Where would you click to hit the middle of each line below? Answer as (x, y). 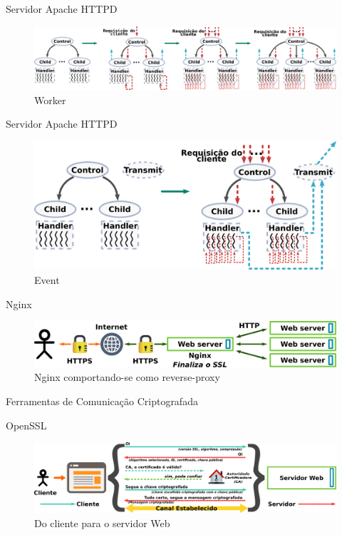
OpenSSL (26, 425)
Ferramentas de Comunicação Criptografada (102, 401)
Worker (50, 100)
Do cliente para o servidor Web (102, 523)
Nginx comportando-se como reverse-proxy (127, 377)
